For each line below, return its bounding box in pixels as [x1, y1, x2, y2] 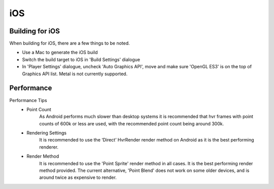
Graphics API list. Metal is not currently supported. [22, 71, 128, 77]
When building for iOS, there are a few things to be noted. [9, 40, 130, 46]
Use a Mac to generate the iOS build [22, 50, 98, 56]
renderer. [39, 144, 58, 150]
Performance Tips [9, 97, 48, 103]
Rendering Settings [26, 130, 67, 136]
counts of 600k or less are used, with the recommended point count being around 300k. [39, 120, 224, 126]
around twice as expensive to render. [39, 174, 117, 180]
